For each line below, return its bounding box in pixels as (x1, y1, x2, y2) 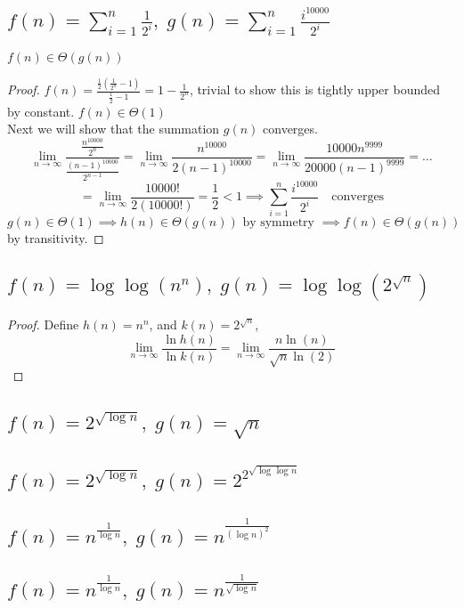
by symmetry (242, 215, 314, 229)
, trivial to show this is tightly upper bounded (189, 80, 441, 99)
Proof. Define (7, 315, 79, 334)
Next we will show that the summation (7, 119, 220, 138)
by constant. (7, 101, 75, 120)
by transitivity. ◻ (7, 228, 104, 247)
